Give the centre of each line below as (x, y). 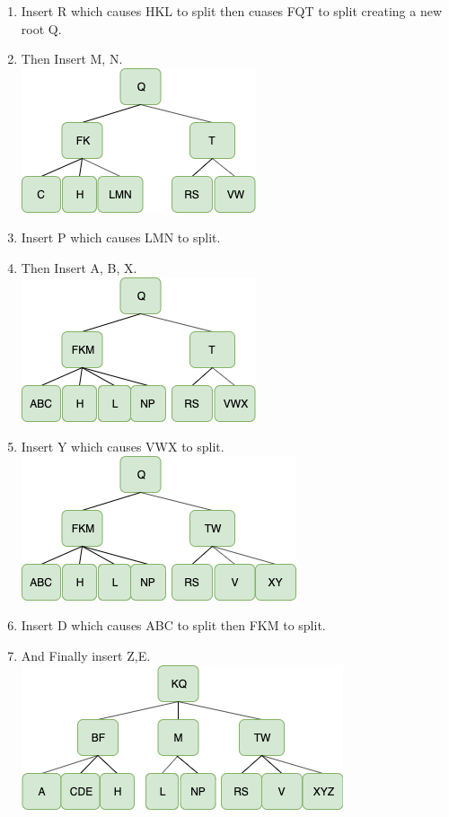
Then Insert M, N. (72, 59)
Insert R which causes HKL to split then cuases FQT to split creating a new (231, 11)
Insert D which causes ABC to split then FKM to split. (173, 625)
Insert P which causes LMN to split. (121, 237)
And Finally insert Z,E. (86, 655)
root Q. (41, 28)
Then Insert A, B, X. (79, 267)
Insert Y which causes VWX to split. (123, 447)
